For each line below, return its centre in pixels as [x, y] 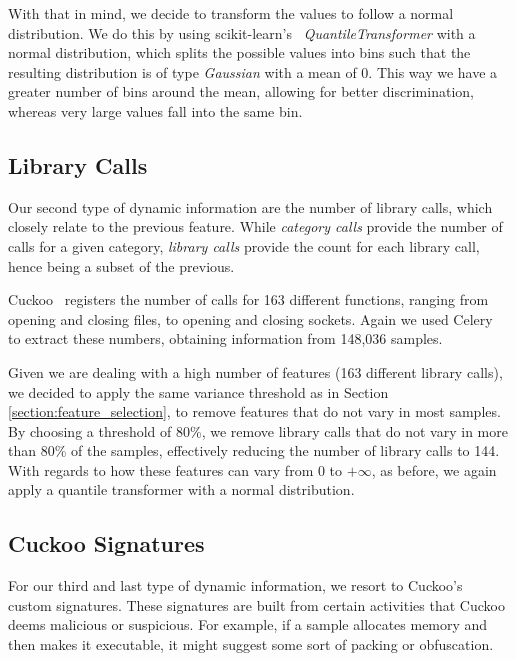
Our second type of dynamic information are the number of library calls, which [250, 206]
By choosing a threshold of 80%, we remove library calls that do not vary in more [258, 430]
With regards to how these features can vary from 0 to [175, 469]
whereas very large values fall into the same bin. [155, 110]
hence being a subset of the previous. [121, 265]
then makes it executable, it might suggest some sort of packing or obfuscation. [251, 644]
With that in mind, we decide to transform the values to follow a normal [231, 13]
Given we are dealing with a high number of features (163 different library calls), [255, 371]
